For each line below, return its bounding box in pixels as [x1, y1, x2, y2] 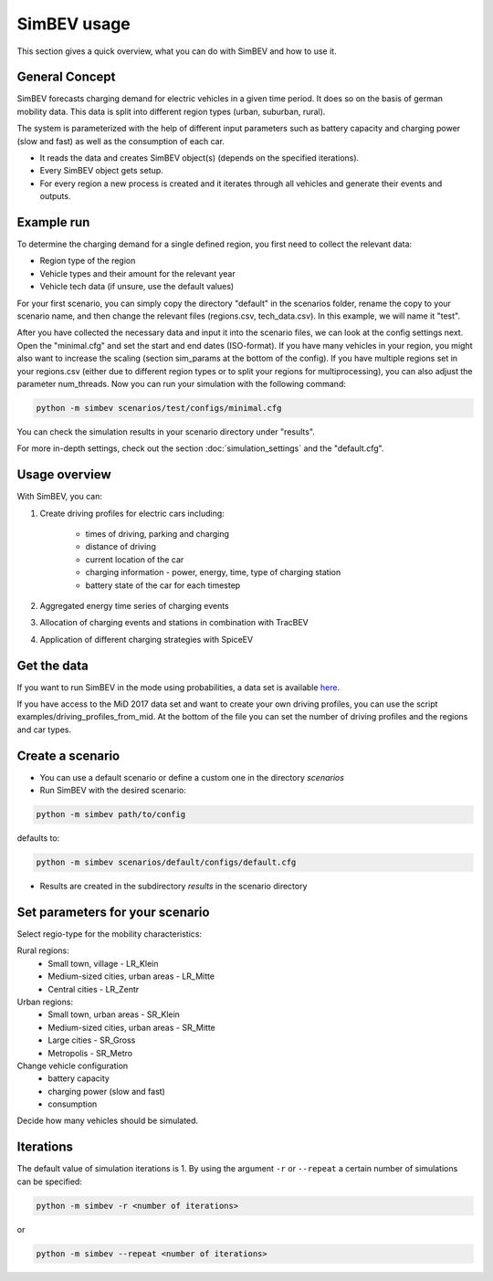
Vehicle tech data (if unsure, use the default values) [39, 281, 235, 292]
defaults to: [16, 833, 60, 844]
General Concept [16, 69, 116, 85]
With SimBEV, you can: [16, 491, 102, 502]
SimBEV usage [16, 14, 131, 34]
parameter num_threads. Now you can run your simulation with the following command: [16, 379, 346, 389]
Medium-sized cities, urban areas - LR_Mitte [47, 971, 215, 982]
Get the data [16, 657, 89, 673]
